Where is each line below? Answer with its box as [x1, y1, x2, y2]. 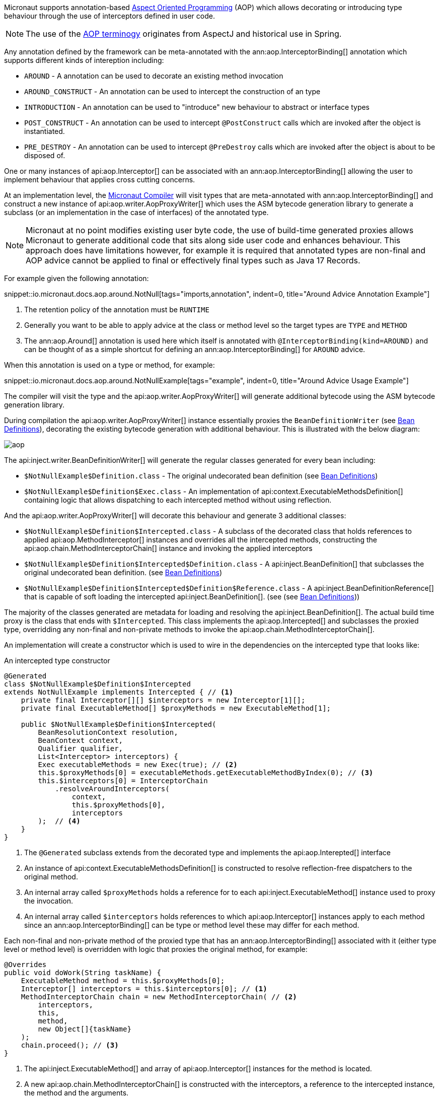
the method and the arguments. [24, 1088, 129, 1097]
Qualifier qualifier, [38, 744, 123, 752]
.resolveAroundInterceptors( [55, 785, 170, 793]
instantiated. [24, 127, 65, 135]
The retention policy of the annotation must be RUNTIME [24, 305, 209, 314]
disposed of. [24, 151, 65, 160]
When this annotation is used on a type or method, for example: [4, 361, 215, 369]
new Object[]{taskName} [38, 1025, 131, 1033]
